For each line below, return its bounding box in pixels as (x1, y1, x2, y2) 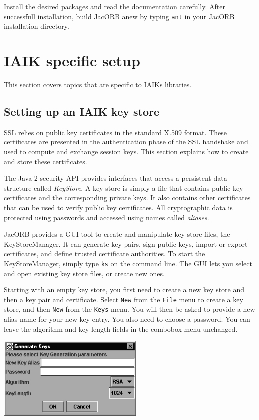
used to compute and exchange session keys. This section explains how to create (4, 146, 249, 156)
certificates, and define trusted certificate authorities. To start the (4, 248, 205, 259)
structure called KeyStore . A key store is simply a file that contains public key (4, 182, 243, 193)
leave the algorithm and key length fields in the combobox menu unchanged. (4, 323, 238, 334)
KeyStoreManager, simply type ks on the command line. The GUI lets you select (4, 258, 252, 268)
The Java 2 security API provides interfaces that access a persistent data (4, 173, 227, 183)
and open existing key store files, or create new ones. (4, 268, 165, 278)
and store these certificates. (4, 156, 87, 166)
